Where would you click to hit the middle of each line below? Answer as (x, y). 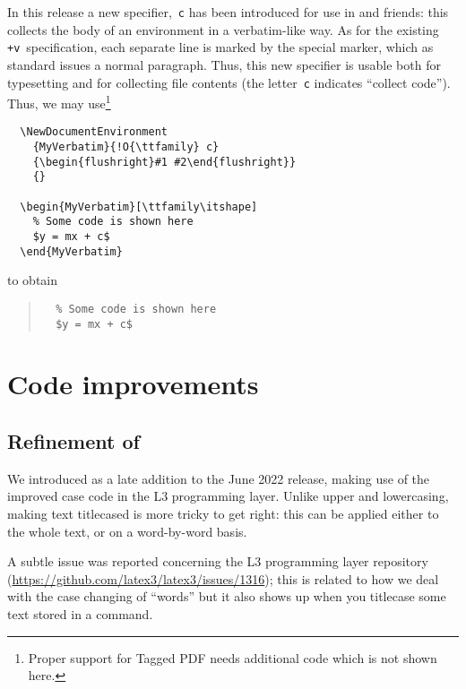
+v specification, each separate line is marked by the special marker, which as (220, 47)
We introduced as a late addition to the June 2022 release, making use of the (219, 478)
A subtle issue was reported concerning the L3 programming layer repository (218, 561)
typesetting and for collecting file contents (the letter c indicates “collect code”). (229, 82)
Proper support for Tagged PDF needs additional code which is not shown (233, 657)
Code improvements (133, 384)
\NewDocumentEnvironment (94, 132)
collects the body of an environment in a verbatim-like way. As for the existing (223, 29)
